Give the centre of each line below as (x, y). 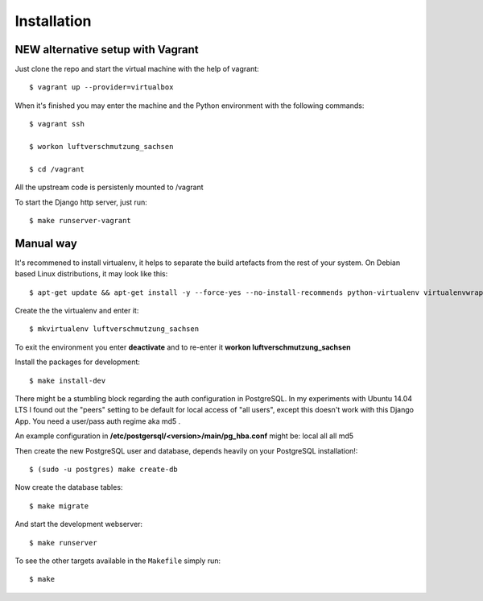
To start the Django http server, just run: (81, 202)
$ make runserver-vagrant (80, 220)
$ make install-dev (68, 380)
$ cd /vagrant (57, 169)
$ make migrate (59, 506)
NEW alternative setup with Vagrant (107, 50)
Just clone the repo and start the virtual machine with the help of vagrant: (137, 69)
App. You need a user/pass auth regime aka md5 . (98, 421)
